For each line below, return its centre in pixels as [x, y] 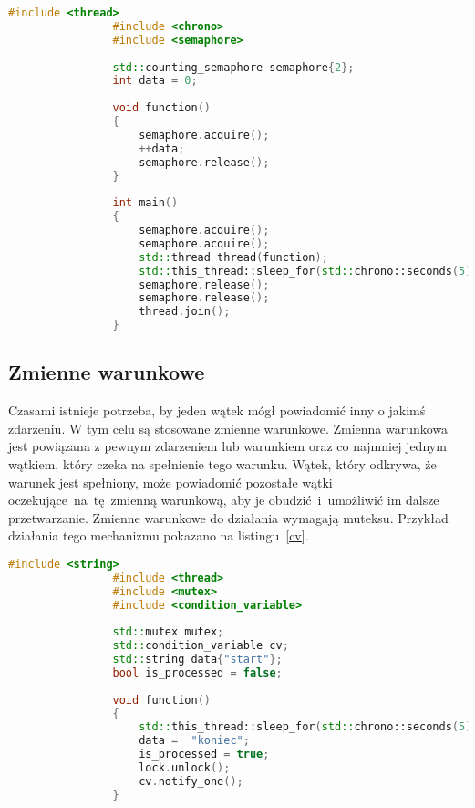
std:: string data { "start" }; [197, 660]
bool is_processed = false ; [197, 672]
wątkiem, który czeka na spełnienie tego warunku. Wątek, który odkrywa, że [222, 463]
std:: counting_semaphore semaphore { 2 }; [233, 67]
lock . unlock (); [185, 768]
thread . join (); [185, 312]
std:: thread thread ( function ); [233, 257]
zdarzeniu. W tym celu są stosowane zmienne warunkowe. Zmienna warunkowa [228, 428]
